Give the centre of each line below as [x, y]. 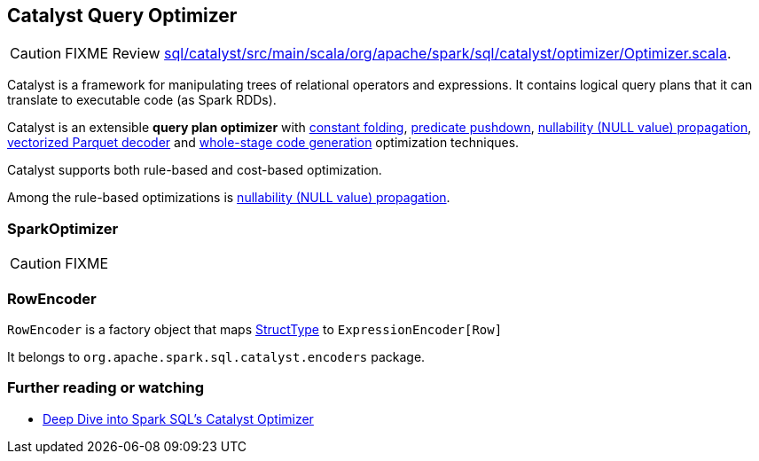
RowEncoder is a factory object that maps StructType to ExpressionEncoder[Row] [255, 329]
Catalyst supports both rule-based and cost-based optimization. [195, 170]
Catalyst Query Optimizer [122, 16]
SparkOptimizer [63, 228]
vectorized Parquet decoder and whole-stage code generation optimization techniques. [263, 143]
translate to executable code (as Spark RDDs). [142, 100]
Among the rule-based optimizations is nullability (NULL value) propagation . [229, 198]
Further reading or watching [106, 388]
